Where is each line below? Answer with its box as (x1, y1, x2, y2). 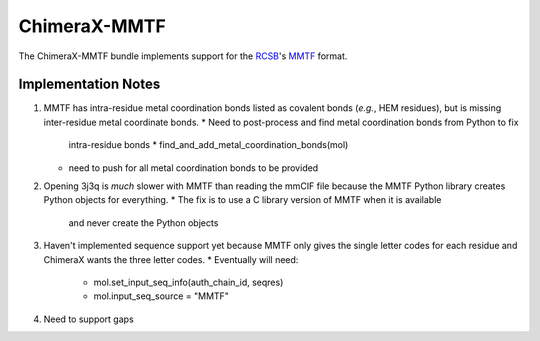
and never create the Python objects (68, 216, 219, 229)
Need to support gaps (43, 313, 134, 325)
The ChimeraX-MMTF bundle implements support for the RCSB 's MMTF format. (18, 50, 348, 62)
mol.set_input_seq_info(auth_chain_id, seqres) (93, 276, 284, 288)
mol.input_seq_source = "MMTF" (93, 290, 230, 302)
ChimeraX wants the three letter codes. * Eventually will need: (43, 253, 299, 265)
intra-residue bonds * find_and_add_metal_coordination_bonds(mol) (68, 139, 349, 151)
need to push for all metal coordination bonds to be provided (68, 161, 319, 174)
